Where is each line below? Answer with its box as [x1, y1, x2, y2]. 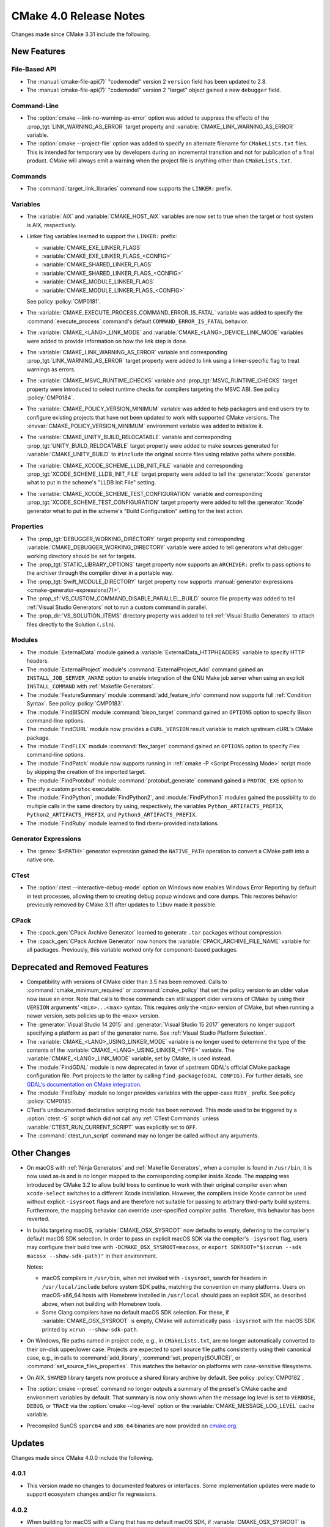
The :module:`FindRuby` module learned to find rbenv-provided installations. [26, 819, 219, 827]
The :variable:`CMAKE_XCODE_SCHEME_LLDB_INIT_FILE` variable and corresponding [26, 462, 243, 469]
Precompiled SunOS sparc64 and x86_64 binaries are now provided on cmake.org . [26, 1422, 238, 1429]
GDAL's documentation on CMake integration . [26, 1081, 142, 1088]
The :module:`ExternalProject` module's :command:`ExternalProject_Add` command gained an [26, 666, 264, 673]
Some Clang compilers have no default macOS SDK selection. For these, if [42, 1309, 229, 1316]
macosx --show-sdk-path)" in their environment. [26, 1252, 158, 1259]
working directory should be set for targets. [26, 552, 136, 559]
